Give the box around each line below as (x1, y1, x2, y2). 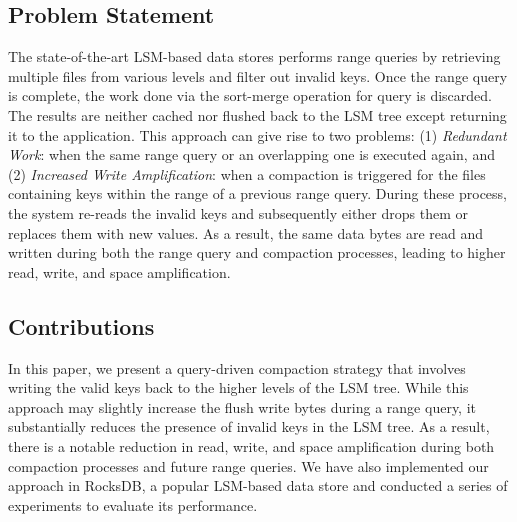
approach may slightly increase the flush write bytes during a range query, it (8, 396, 477, 417)
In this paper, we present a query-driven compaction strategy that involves (8, 357, 466, 378)
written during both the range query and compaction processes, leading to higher (8, 242, 506, 263)
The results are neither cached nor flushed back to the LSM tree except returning (8, 104, 507, 125)
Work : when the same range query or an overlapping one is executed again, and (8, 144, 495, 165)
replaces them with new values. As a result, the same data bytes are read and (8, 222, 483, 243)
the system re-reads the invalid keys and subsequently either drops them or (8, 202, 468, 223)
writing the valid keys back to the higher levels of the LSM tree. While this (8, 377, 469, 398)
